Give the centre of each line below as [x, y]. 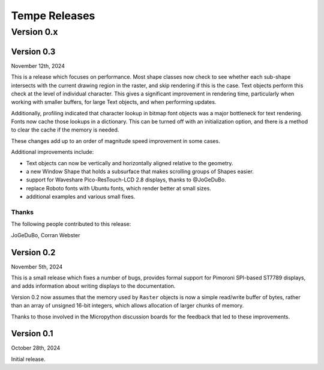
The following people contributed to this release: [71, 224]
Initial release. [28, 359]
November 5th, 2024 [37, 267]
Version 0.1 [32, 334]
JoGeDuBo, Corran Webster [46, 235]
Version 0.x [34, 32]
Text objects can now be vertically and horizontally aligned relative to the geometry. [130, 163]
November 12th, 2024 [38, 65]
